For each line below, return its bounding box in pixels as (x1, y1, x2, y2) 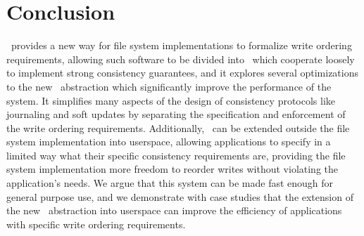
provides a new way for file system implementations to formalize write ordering (11, 38, 352, 53)
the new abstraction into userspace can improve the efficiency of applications (6, 203, 342, 218)
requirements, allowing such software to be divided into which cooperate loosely (6, 51, 355, 66)
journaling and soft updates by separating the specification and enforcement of (6, 107, 346, 122)
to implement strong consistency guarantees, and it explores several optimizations (6, 65, 358, 80)
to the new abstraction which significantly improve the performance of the (6, 79, 332, 93)
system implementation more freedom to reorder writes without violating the (6, 162, 339, 176)
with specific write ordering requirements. (6, 216, 186, 231)
